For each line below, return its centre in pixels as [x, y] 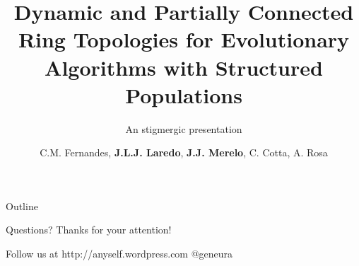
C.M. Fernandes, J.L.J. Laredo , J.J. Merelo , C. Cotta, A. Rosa [184, 152]
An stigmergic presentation [184, 128]
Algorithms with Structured [184, 67]
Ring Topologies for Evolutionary [184, 39]
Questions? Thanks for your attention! [89, 230]
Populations [184, 94]
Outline [22, 206]
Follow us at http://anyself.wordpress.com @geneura [119, 254]
